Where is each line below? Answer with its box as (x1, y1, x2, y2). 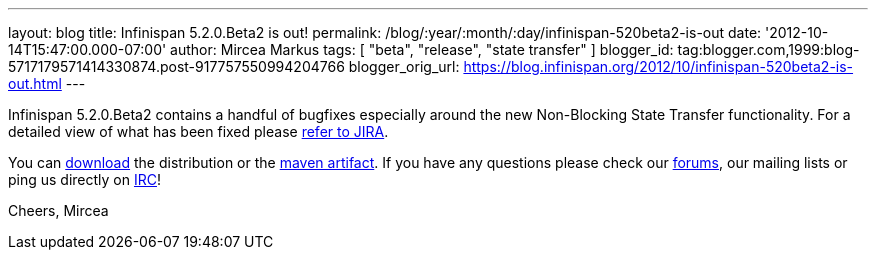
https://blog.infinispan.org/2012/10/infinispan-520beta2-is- (463, 58, 854, 75)
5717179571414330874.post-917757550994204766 (8, 58, 345, 75)
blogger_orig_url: (348, 58, 460, 75)
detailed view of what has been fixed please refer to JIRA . (8, 123, 389, 140)
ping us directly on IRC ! (8, 171, 162, 188)
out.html (8, 75, 62, 92)
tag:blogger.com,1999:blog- (677, 41, 860, 58)
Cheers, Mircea (8, 202, 109, 219)
